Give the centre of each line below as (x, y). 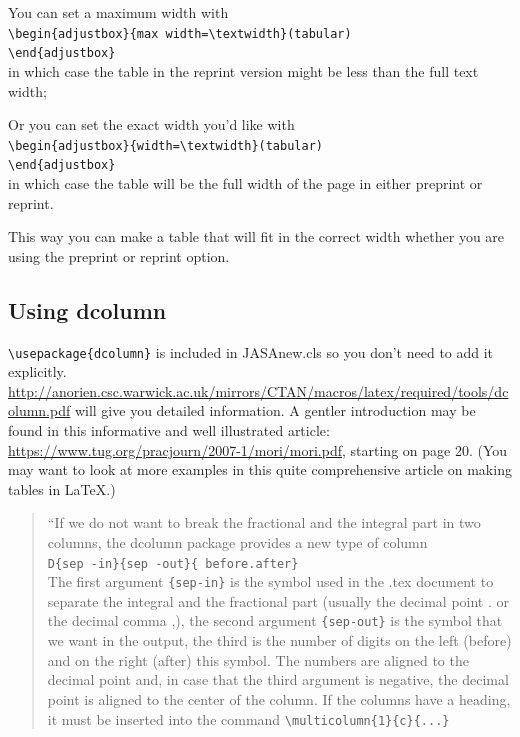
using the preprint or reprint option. (119, 255)
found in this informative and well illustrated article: (169, 430)
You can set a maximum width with (118, 12)
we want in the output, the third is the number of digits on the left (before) (279, 640)
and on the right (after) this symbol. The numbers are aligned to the (258, 659)
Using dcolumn (87, 309)
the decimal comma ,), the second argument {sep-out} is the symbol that (275, 620)
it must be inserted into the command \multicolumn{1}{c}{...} (248, 718)
